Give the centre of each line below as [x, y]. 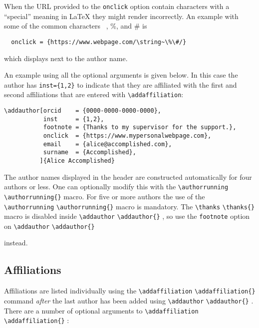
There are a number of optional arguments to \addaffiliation [101, 310]
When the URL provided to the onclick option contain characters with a [117, 6]
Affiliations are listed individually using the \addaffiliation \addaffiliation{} [130, 291]
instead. [16, 243]
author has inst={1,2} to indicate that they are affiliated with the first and [121, 84]
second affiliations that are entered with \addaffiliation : [94, 94]
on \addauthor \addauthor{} [49, 226]
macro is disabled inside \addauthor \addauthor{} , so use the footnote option [127, 216]
